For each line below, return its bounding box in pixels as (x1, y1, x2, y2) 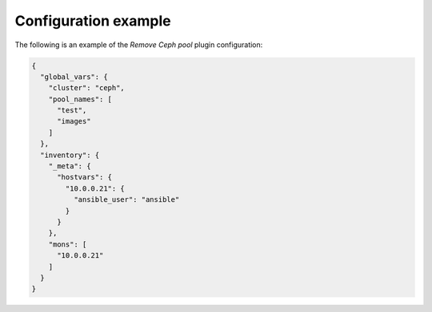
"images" (57, 117, 91, 126)
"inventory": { (40, 150, 100, 160)
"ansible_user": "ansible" (73, 195, 180, 204)
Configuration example (14, 12, 171, 30)
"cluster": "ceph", (48, 84, 126, 93)
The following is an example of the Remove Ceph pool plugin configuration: (14, 40, 263, 49)
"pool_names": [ (48, 94, 112, 104)
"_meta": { (48, 162, 91, 171)
